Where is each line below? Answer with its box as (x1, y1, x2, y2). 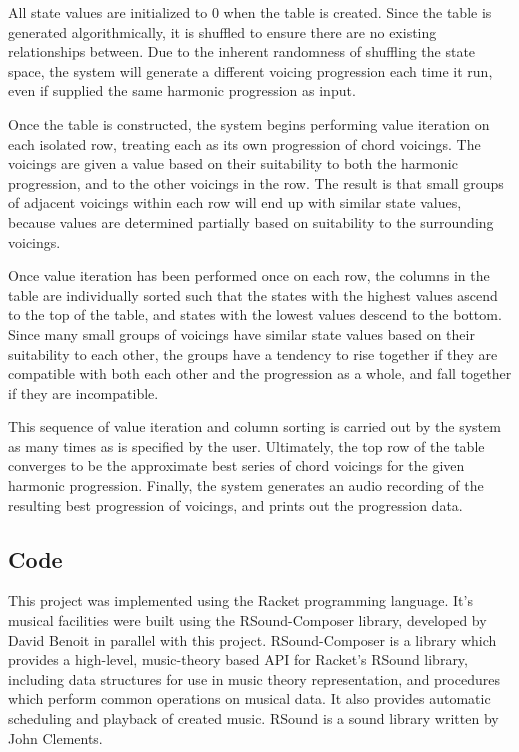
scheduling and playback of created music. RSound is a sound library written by (8, 708, 499, 729)
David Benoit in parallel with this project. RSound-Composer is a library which (8, 629, 497, 650)
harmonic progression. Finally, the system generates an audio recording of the (8, 475, 484, 496)
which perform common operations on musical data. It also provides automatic (8, 688, 491, 709)
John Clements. (8, 727, 103, 748)
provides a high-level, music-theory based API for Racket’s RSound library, (8, 649, 468, 670)
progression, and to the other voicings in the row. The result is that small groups (8, 172, 504, 193)
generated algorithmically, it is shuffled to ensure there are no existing (8, 21, 437, 42)
